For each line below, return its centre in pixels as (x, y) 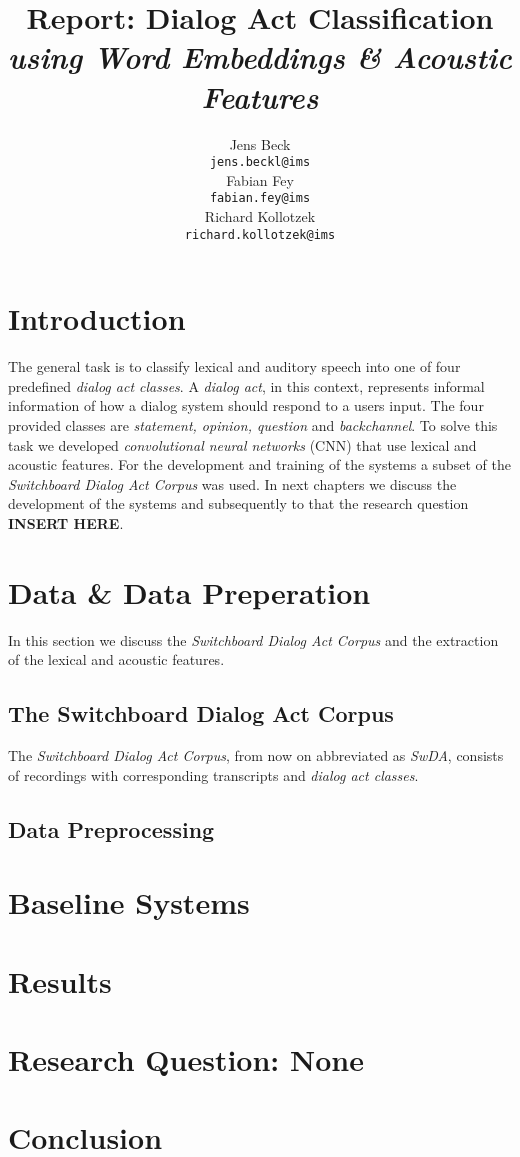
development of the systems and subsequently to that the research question (238, 503)
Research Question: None (186, 1058)
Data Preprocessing (111, 828)
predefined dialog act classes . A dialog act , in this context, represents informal (246, 385)
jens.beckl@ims (260, 162)
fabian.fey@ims (260, 198)
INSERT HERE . (66, 522)
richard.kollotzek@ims (260, 234)
